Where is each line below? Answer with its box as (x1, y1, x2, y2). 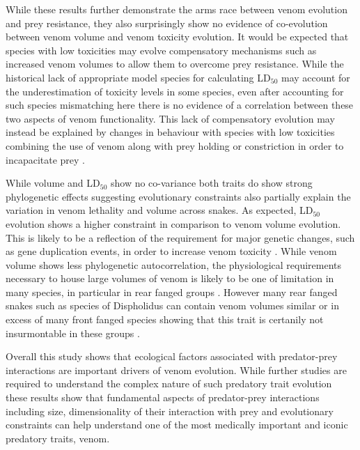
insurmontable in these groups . (6, 325, 140, 340)
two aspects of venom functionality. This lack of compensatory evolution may (6, 111, 335, 125)
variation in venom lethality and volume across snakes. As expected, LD (6, 203, 313, 217)
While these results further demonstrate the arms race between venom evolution (6, 2, 347, 16)
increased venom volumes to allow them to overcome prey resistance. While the (6, 56, 344, 71)
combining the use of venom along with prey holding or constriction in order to (6, 138, 344, 153)
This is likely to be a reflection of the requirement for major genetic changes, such (6, 230, 355, 245)
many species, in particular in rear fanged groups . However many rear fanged (6, 284, 338, 299)
